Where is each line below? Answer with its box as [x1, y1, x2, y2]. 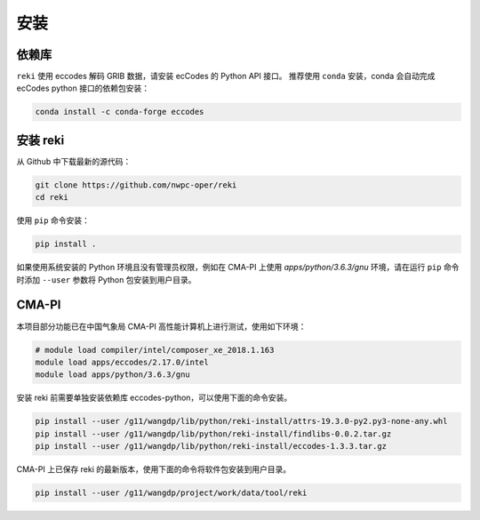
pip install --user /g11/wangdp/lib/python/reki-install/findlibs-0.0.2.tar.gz [35, 428, 392, 439]
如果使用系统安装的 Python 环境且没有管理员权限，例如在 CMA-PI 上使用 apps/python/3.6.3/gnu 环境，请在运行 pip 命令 [16, 262, 460, 273]
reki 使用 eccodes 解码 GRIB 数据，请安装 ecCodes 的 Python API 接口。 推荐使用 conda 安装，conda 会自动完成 [16, 71, 436, 82]
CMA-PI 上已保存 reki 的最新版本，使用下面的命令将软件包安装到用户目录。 [16, 464, 292, 475]
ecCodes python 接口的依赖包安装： [16, 83, 150, 93]
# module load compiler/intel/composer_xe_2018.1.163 [35, 345, 275, 355]
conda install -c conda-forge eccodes [35, 107, 204, 117]
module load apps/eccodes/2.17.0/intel [35, 356, 209, 367]
